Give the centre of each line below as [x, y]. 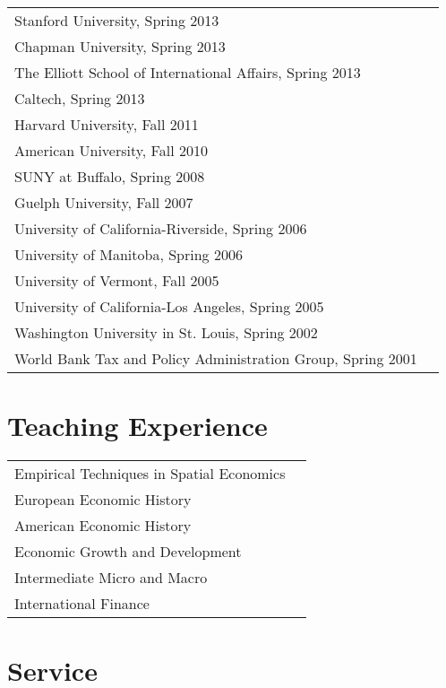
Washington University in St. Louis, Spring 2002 [166, 332]
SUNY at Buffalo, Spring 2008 [110, 176]
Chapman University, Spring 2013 [120, 46]
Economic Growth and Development [128, 552]
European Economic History [103, 500]
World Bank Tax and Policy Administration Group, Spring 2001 [216, 358]
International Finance [82, 604]
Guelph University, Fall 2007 [104, 202]
